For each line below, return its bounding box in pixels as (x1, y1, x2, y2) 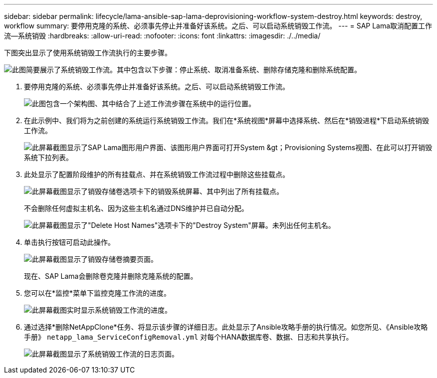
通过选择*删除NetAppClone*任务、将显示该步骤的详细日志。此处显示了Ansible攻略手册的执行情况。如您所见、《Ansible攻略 (24, 323, 428, 331)
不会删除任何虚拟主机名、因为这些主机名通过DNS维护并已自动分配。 (24, 204, 248, 212)
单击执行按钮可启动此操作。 (24, 238, 115, 246)
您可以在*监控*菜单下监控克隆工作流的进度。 (24, 289, 171, 297)
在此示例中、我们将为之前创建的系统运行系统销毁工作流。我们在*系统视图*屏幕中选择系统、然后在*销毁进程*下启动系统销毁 (24, 116, 430, 125)
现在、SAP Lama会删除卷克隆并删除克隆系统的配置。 (24, 272, 198, 280)
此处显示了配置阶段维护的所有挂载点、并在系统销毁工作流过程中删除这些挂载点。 (24, 170, 289, 179)
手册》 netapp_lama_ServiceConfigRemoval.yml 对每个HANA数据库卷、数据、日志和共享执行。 (24, 333, 353, 341)
